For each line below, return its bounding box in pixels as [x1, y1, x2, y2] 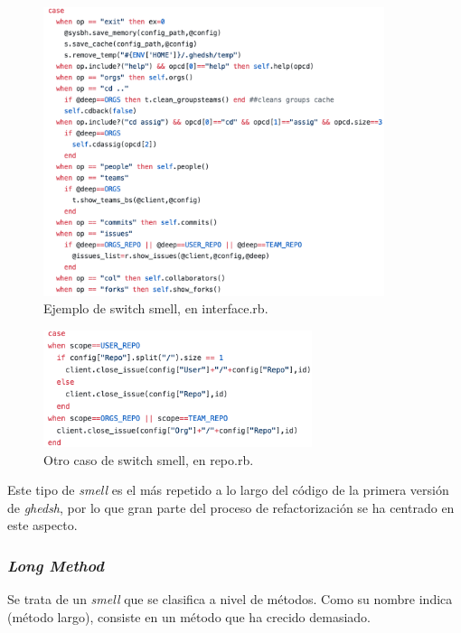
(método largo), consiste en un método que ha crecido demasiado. [7, 607, 372, 626]
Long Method [7, 554, 104, 576]
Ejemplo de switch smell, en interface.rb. [43, 299, 268, 318]
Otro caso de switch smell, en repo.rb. [43, 450, 254, 469]
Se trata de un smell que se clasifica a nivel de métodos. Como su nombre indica [7, 590, 453, 609]
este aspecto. [7, 516, 78, 535]
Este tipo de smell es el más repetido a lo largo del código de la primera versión [7, 480, 449, 499]
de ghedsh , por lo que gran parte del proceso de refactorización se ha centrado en [7, 498, 455, 517]
